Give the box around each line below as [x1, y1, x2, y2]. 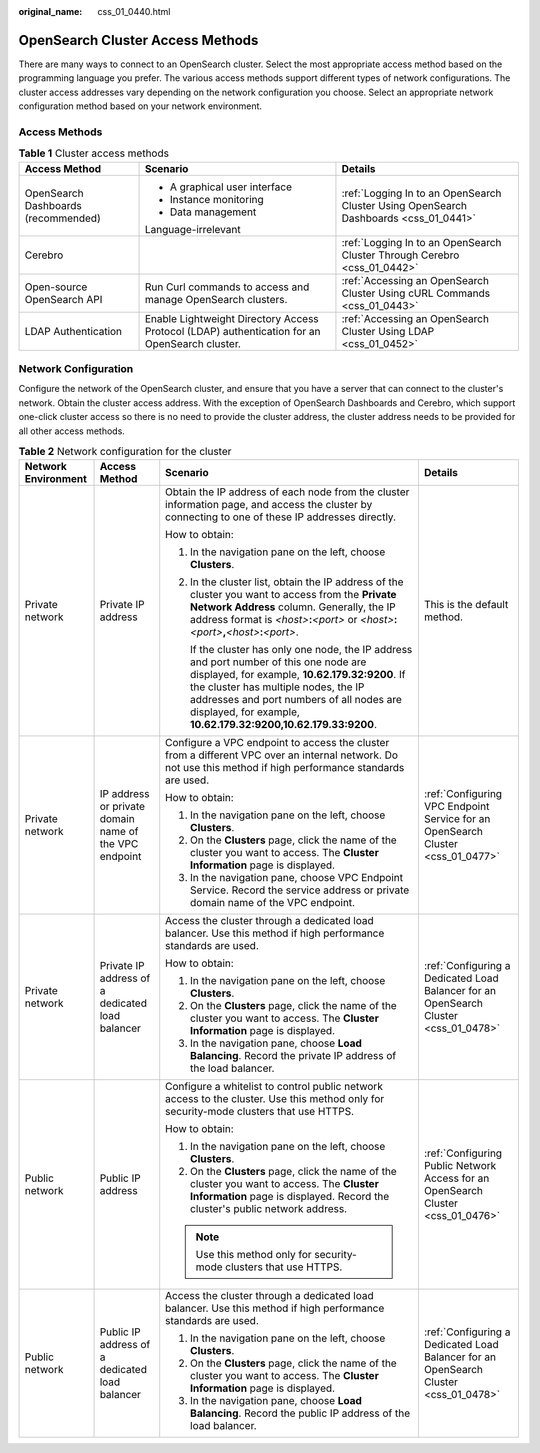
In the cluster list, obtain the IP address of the [190, 575, 404, 589]
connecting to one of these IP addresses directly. [165, 510, 397, 524]
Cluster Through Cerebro [341, 248, 460, 262]
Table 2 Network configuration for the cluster [18, 445, 232, 459]
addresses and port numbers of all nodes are [190, 693, 402, 707]
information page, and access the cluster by [165, 498, 373, 512]
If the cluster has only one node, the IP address [190, 643, 413, 657]
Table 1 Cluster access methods [18, 146, 170, 160]
